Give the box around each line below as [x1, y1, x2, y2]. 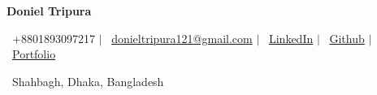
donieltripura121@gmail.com [111, 29, 253, 46]
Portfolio [12, 45, 56, 63]
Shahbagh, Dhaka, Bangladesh [11, 72, 164, 89]
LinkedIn [268, 29, 314, 46]
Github [329, 29, 365, 46]
